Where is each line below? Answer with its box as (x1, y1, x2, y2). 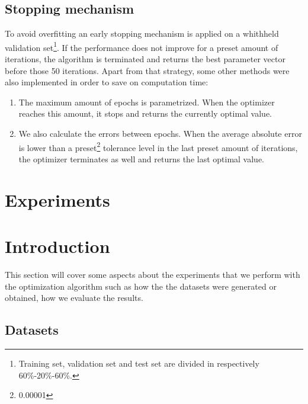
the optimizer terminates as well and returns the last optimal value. (18, 152, 265, 165)
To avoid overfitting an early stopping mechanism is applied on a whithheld (5, 27, 279, 40)
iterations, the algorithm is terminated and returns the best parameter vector (5, 53, 285, 65)
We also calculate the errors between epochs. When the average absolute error (18, 127, 302, 140)
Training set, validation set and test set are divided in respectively (18, 357, 259, 369)
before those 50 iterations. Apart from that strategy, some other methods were (5, 64, 290, 76)
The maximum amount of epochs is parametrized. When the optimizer (18, 95, 275, 108)
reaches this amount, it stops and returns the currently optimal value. (18, 107, 272, 120)
